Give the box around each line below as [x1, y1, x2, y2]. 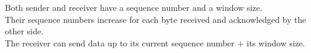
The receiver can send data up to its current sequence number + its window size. [5, 36, 305, 49]
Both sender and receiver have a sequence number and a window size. [5, 1, 263, 13]
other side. [5, 25, 44, 37]
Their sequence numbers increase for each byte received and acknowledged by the [5, 13, 306, 25]
